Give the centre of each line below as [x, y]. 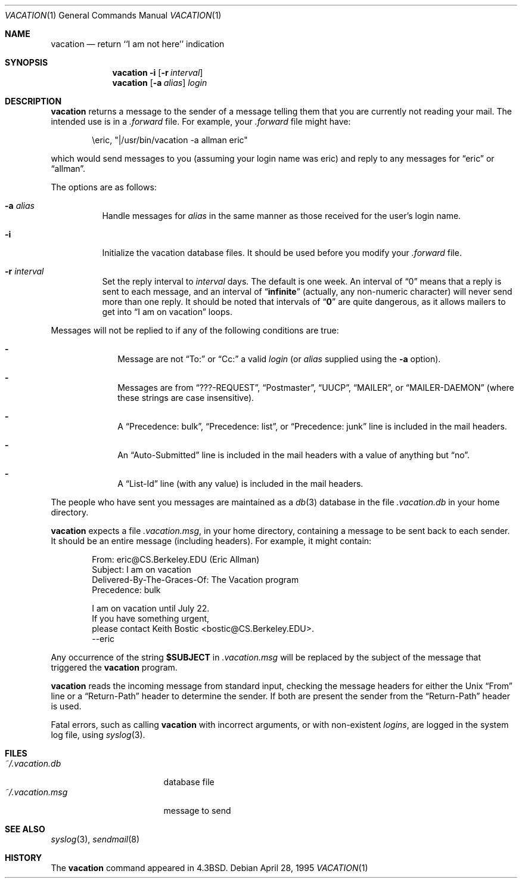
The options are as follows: [104, 187]
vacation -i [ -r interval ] [158, 72]
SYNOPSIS [27, 62]
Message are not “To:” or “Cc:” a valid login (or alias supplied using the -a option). [279, 359]
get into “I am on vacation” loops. [167, 312]
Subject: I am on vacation [142, 569]
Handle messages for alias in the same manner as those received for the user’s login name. [282, 216]
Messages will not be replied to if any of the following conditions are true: [195, 330]
